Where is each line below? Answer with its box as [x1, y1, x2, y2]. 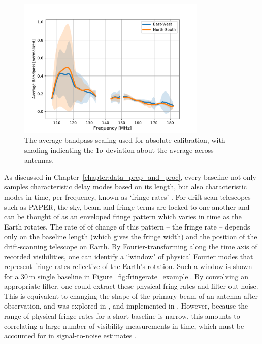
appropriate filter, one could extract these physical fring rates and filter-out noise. [4, 281, 258, 291]
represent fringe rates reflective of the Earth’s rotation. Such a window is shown [4, 261, 252, 272]
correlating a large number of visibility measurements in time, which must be [4, 320, 244, 331]
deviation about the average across [106, 144, 214, 155]
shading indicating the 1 [24, 144, 100, 155]
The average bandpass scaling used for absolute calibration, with [24, 134, 225, 145]
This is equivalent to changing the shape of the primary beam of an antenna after [4, 290, 258, 301]
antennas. [24, 155, 54, 165]
